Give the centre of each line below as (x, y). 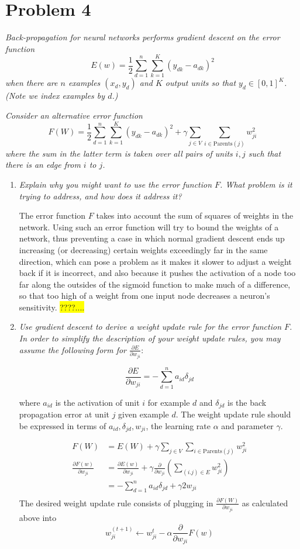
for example (169, 402)
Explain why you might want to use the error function (115, 184)
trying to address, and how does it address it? (100, 196)
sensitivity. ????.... (52, 307)
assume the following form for (73, 349)
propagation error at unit (64, 414)
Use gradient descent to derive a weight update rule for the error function (150, 327)
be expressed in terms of (63, 425)
